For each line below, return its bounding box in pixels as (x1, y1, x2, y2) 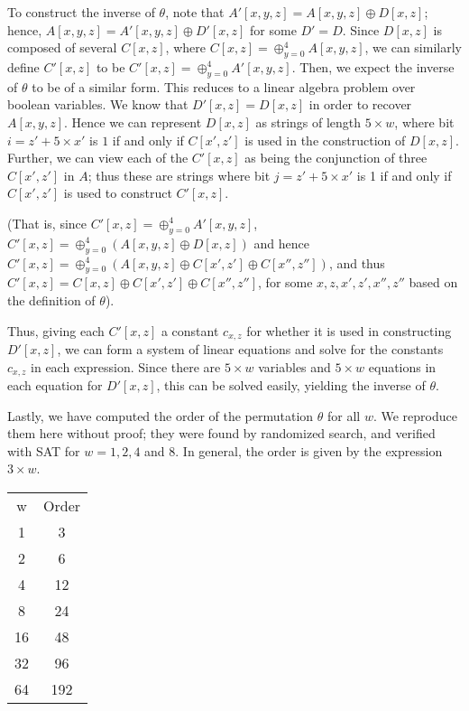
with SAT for (7, 441, 80, 460)
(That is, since (7, 213, 87, 232)
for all (327, 406, 361, 425)
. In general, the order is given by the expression (175, 441, 443, 460)
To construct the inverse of (7, 3, 155, 21)
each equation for (7, 376, 103, 395)
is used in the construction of (244, 130, 406, 149)
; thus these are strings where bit (87, 165, 271, 184)
